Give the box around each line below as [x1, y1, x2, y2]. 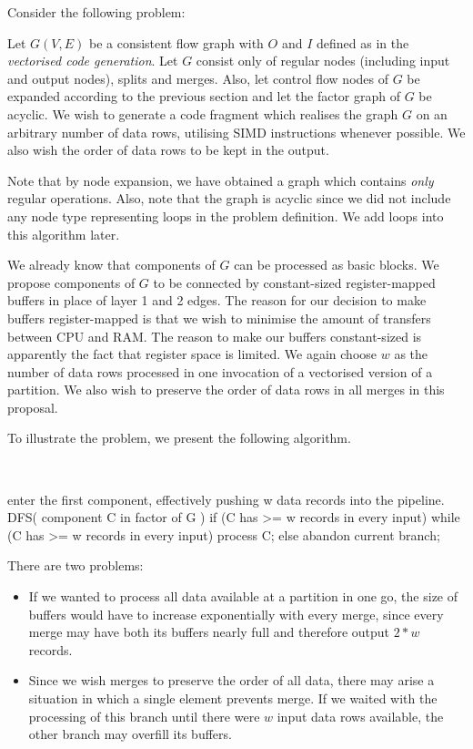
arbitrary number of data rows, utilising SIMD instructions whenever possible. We [7, 122, 466, 141]
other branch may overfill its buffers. [28, 724, 232, 744]
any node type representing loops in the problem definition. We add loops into [7, 206, 444, 225]
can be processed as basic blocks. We [234, 255, 439, 274]
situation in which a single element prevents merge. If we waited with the [28, 689, 438, 707]
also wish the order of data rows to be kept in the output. [7, 140, 329, 159]
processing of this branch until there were [28, 706, 260, 725]
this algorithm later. [7, 224, 120, 243]
